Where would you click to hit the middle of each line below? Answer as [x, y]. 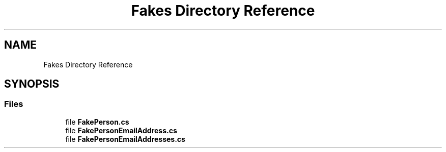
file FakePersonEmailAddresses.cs [125, 139]
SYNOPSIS [32, 84]
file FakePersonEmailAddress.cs [121, 130]
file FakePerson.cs [97, 122]
